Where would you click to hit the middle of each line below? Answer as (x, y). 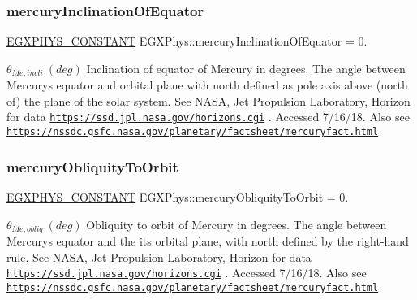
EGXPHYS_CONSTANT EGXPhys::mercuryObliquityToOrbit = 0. (178, 196)
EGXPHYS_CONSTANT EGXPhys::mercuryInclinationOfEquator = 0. (187, 41)
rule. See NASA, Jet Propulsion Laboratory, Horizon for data (159, 257)
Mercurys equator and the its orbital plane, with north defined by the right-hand (208, 241)
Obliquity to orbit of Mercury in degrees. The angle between (236, 224)
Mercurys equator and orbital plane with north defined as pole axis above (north (207, 85)
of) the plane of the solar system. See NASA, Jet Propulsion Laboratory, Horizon (208, 100)
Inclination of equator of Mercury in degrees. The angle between (246, 68)
